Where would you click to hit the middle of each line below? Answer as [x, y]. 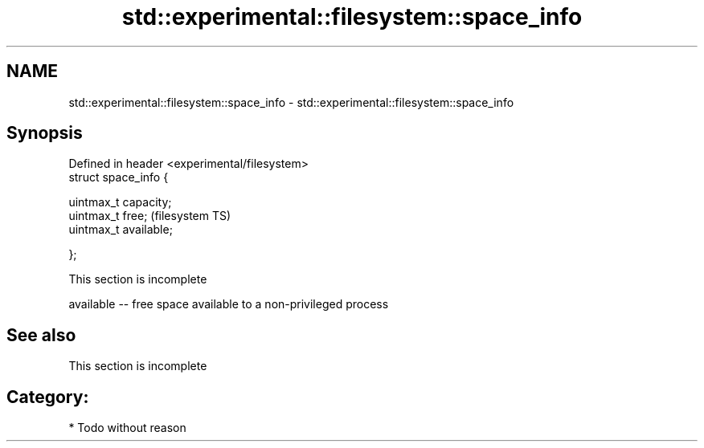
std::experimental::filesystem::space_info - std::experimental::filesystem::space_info [291, 102]
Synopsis [45, 133]
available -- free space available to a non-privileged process [229, 304]
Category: [48, 397]
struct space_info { [119, 177]
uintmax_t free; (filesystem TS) [150, 216]
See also [41, 335]
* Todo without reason [127, 428]
